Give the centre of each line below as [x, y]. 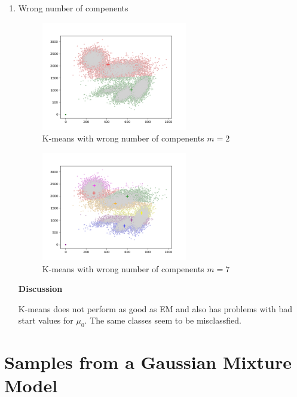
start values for [46, 320]
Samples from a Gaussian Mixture [148, 362]
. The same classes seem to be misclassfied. [163, 320]
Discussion [40, 289]
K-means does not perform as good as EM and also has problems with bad [155, 308]
